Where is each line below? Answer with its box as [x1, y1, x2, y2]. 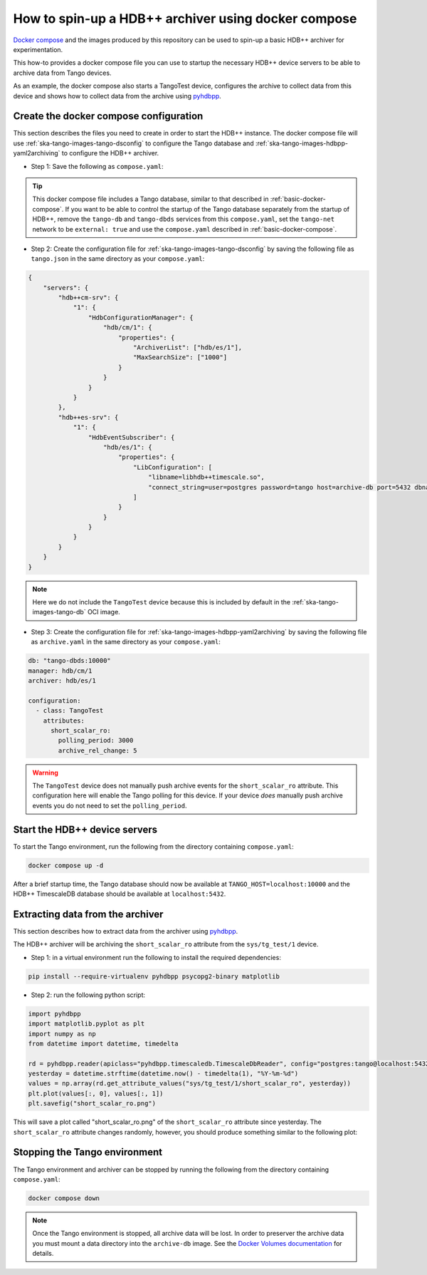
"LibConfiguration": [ [132, 463, 213, 471]
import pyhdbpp [28, 1009, 81, 1018]
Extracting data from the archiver [13, 908, 164, 920]
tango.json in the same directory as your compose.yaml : [31, 254, 205, 263]
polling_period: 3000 [58, 736, 134, 745]
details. [32, 1249, 54, 1258]
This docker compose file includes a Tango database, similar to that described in [32, 195, 269, 203]
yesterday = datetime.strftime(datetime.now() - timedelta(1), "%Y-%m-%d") [28, 1070, 299, 1078]
